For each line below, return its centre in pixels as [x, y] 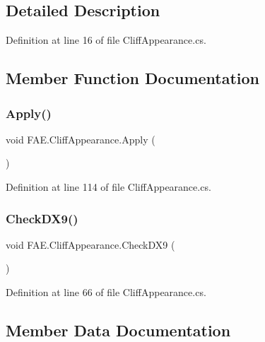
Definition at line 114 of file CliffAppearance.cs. [108, 186]
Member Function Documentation [133, 78]
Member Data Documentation [118, 330]
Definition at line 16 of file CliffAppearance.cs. [106, 40]
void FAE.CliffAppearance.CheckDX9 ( [90, 244]
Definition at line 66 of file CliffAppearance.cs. [106, 291]
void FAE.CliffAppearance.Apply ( [81, 139]
